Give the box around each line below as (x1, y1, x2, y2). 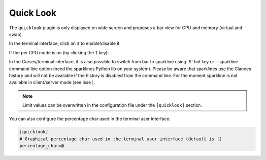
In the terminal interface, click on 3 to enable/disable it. (9, 40, 121, 46)
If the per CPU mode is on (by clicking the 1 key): (9, 49, 109, 55)
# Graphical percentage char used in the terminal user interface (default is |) (19, 136, 223, 142)
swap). (9, 31, 23, 37)
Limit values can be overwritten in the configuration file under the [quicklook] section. (22, 102, 202, 108)
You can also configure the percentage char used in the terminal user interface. (9, 116, 171, 122)
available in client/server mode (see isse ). (9, 80, 95, 85)
